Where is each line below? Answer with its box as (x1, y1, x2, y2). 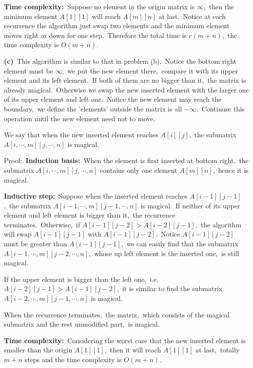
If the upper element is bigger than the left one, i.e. (4, 274, 159, 284)
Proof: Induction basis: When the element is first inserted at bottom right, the (4, 155, 249, 166)
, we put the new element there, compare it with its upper (62, 65, 238, 75)
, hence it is (213, 165, 249, 175)
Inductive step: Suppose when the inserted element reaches (4, 191, 188, 201)
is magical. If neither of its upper (140, 200, 240, 210)
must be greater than (4, 239, 67, 249)
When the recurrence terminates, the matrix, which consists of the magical (4, 309, 230, 319)
